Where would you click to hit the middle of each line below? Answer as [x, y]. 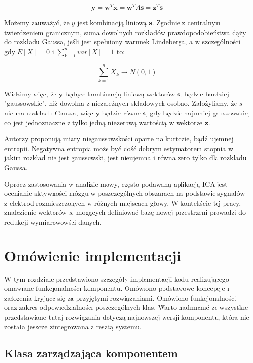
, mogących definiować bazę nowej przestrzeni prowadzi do [159, 212]
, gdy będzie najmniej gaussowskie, [198, 112]
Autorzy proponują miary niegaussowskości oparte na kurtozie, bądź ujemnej [119, 139]
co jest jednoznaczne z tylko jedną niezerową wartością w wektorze [103, 122]
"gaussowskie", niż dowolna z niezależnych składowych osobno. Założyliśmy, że [121, 103]
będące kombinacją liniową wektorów [120, 93]
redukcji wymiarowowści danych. [53, 221]
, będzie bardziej [205, 93]
